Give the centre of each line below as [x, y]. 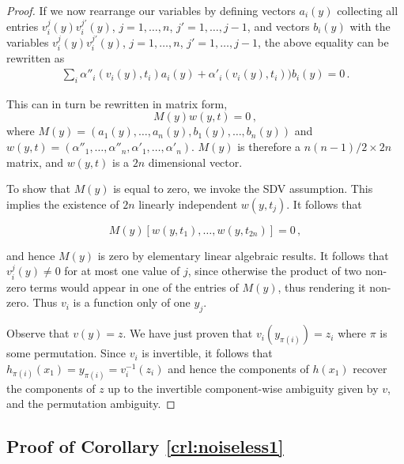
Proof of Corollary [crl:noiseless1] [145, 446]
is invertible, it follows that [207, 353]
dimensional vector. [195, 162]
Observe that [38, 333]
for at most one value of [122, 271]
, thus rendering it [322, 287]
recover [370, 368]
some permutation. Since [66, 353]
